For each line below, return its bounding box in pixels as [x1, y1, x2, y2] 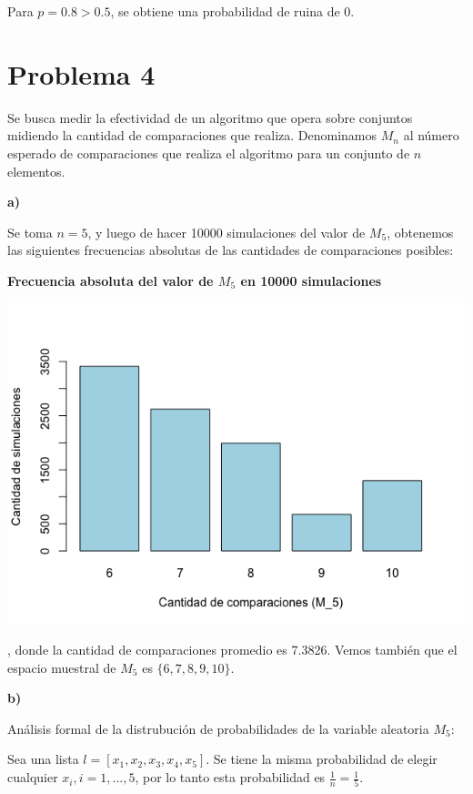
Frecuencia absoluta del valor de [7, 270, 214, 290]
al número [403, 126, 459, 145]
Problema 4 [7, 55, 156, 92]
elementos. [7, 161, 65, 180]
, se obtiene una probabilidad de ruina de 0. [110, 2, 355, 20]
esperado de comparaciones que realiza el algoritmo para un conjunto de [7, 143, 410, 162]
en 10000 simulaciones [240, 270, 382, 290]
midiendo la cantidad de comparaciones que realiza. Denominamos [7, 126, 377, 145]
